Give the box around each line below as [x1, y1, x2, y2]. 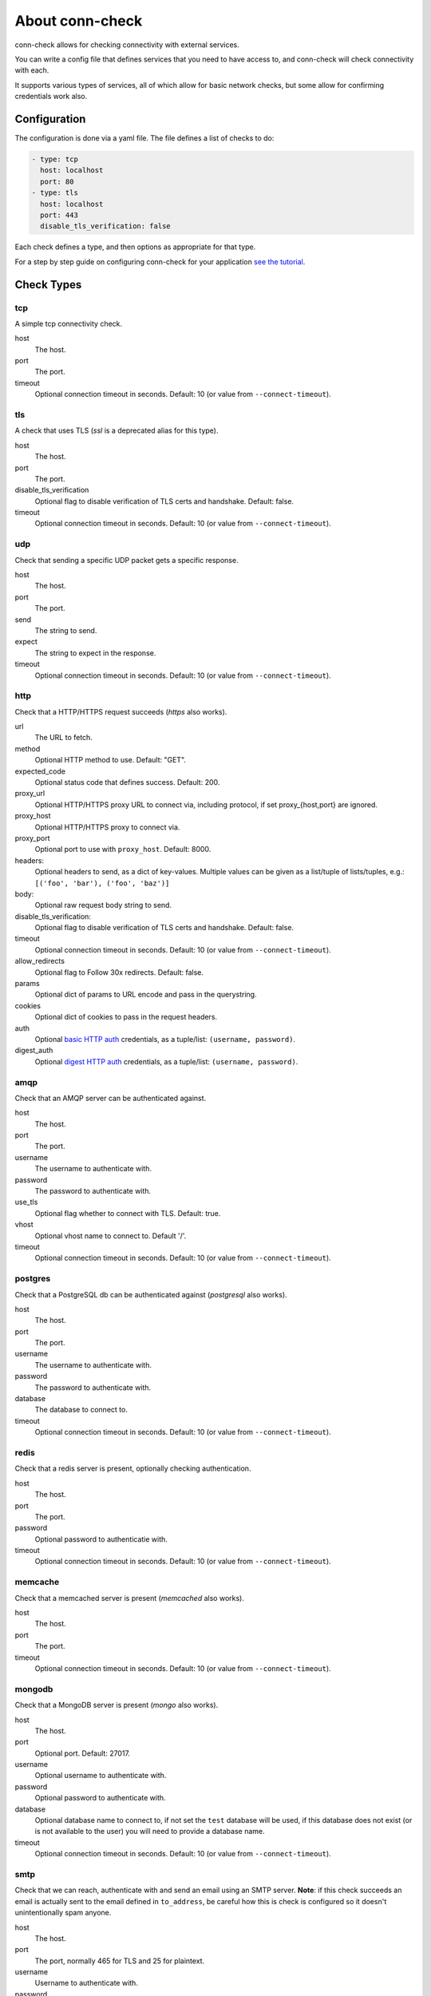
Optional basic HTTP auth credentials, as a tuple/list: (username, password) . [34, 1035, 295, 1044]
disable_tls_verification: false [40, 222, 171, 231]
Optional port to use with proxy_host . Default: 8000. [34, 845, 212, 854]
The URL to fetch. [34, 733, 93, 743]
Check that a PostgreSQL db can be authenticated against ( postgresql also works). [14, 1289, 287, 1299]
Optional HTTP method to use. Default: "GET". [34, 755, 187, 765]
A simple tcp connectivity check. [14, 319, 123, 328]
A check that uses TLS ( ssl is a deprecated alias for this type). [14, 426, 219, 435]
